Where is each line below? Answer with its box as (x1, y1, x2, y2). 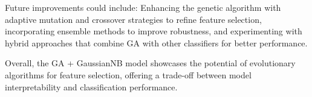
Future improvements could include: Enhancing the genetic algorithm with (5, 1, 281, 13)
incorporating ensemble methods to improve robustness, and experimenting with (5, 25, 302, 37)
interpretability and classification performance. (5, 80, 178, 93)
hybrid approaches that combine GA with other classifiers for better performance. (5, 36, 308, 49)
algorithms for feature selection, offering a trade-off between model (5, 68, 252, 81)
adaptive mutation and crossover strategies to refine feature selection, (5, 13, 262, 25)
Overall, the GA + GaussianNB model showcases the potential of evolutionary (5, 57, 296, 69)
